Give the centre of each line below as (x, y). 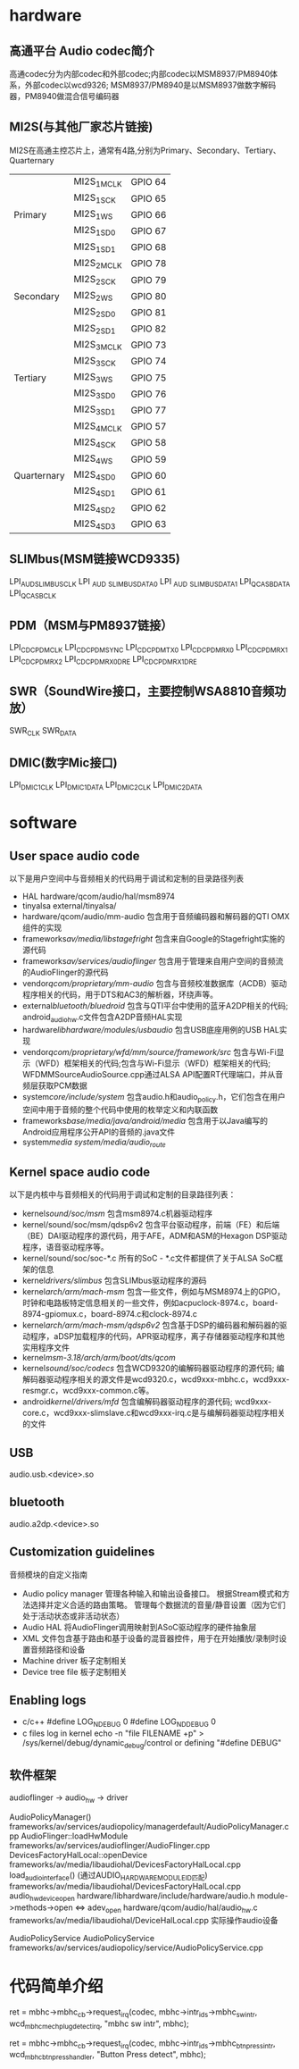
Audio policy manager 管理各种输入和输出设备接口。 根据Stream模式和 (152, 1593)
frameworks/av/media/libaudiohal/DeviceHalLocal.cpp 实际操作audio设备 (144, 1921)
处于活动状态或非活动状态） (73, 1616)
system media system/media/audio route (94, 1143)
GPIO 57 (149, 427)
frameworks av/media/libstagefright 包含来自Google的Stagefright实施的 (154, 938)
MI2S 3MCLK (98, 345)
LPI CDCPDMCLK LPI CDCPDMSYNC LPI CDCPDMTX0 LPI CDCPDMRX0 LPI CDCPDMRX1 (149, 649)
